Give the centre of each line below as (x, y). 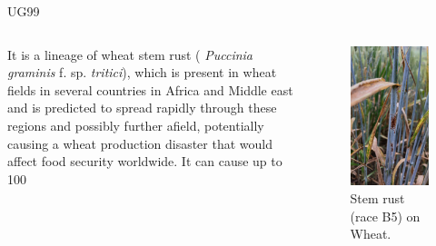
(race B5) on (385, 216)
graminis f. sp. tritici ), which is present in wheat (142, 72)
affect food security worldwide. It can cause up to (145, 161)
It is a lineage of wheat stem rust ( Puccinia (130, 54)
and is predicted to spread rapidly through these (142, 108)
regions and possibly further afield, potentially (136, 125)
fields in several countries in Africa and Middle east (150, 89)
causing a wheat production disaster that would (140, 143)
